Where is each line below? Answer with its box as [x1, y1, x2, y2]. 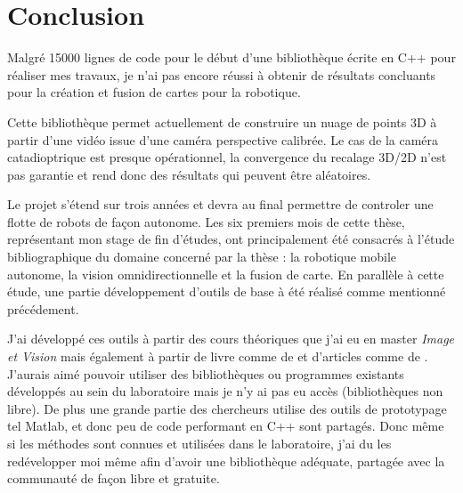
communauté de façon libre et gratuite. [7, 469, 220, 488]
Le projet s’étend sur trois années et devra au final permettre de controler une [7, 195, 434, 214]
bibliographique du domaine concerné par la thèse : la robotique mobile [7, 247, 396, 266]
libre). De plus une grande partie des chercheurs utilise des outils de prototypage [7, 399, 447, 417]
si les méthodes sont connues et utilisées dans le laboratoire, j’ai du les [7, 434, 392, 452]
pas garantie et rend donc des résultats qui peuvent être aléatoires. [7, 165, 371, 183]
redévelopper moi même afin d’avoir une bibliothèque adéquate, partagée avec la [7, 451, 445, 470]
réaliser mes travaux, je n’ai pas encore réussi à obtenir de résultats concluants [7, 65, 436, 84]
